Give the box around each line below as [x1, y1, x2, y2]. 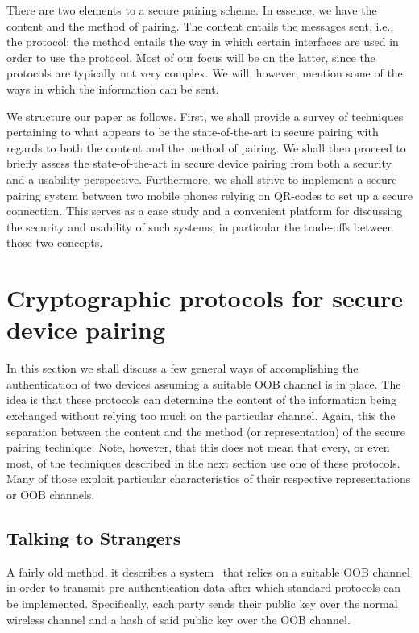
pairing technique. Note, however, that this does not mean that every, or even [6, 439, 390, 456]
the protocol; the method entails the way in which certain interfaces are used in [6, 33, 399, 50]
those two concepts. [6, 234, 103, 251]
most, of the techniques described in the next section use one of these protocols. [6, 454, 400, 471]
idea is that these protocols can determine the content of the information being [6, 391, 397, 408]
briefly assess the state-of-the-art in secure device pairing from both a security [6, 155, 392, 172]
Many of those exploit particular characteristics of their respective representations [6, 470, 411, 487]
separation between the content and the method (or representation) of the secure [6, 423, 406, 439]
